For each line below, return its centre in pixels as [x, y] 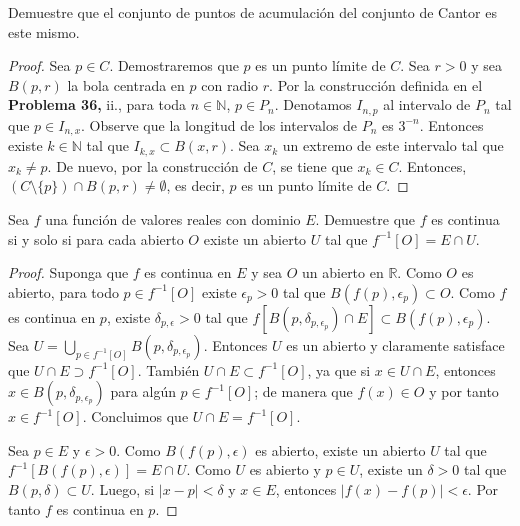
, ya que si [339, 369]
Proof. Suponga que [68, 272]
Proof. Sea [39, 65]
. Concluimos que [135, 416]
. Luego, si [122, 489]
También [173, 369]
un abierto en [343, 272]
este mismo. [44, 31]
